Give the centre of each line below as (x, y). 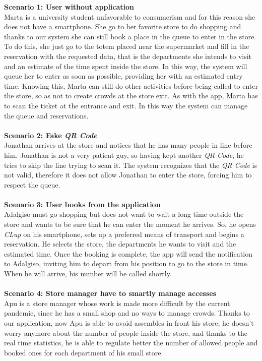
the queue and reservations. (46, 115)
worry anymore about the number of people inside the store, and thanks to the (126, 333)
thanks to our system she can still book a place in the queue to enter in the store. (130, 36)
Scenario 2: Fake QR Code (51, 135)
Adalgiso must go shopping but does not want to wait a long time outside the (124, 214)
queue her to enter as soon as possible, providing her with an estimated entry (123, 76)
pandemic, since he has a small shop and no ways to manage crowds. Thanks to (127, 313)
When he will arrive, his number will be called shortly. (88, 274)
